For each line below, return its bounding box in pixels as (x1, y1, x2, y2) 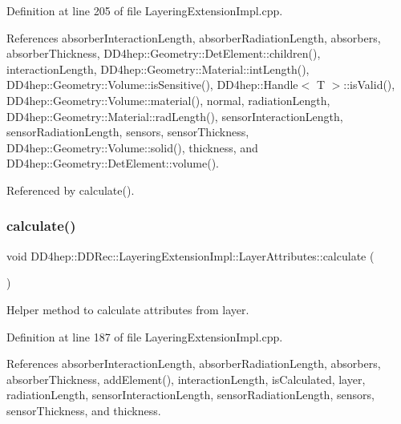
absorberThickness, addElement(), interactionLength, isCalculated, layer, (6, 370, 366, 387)
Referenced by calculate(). (6, 181, 135, 198)
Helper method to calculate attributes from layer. (6, 301, 249, 317)
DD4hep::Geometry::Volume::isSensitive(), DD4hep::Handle (6, 76, 298, 93)
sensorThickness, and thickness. (6, 402, 161, 418)
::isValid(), (343, 76, 395, 93)
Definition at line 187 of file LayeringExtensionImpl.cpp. (6, 328, 283, 345)
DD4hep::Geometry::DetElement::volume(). (6, 155, 219, 172)
